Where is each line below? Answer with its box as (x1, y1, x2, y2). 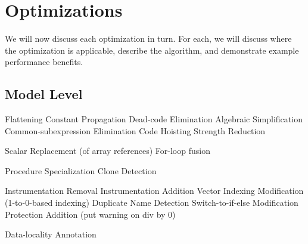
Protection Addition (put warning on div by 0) (5, 208, 176, 220)
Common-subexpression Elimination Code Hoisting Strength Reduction (5, 124, 266, 137)
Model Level (5, 85, 83, 103)
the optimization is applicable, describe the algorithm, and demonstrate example (5, 44, 299, 56)
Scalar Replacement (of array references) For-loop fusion (5, 144, 210, 157)
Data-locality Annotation (5, 228, 97, 240)
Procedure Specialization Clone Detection (5, 164, 157, 177)
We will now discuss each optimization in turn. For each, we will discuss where (5, 32, 292, 45)
